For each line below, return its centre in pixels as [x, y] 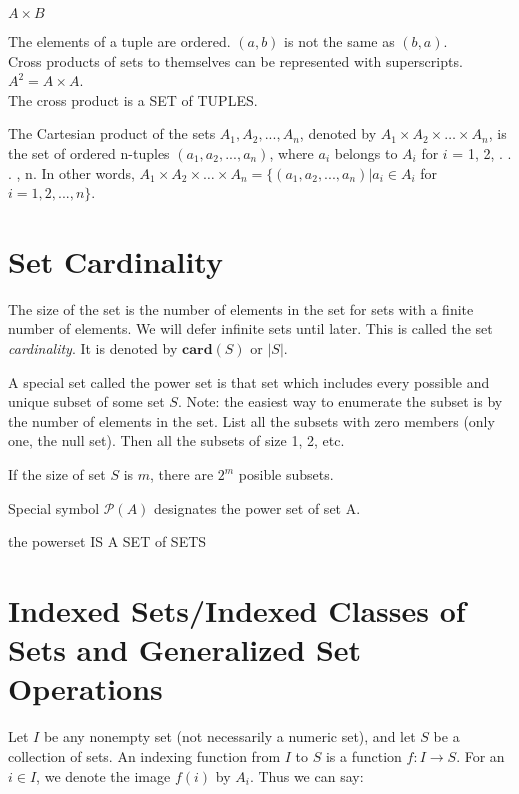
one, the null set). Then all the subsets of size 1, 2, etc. [176, 440]
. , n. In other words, [71, 172]
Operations [85, 688]
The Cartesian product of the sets [112, 133]
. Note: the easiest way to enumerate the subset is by [340, 401]
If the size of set [57, 474]
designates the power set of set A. [257, 507]
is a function [363, 755]
